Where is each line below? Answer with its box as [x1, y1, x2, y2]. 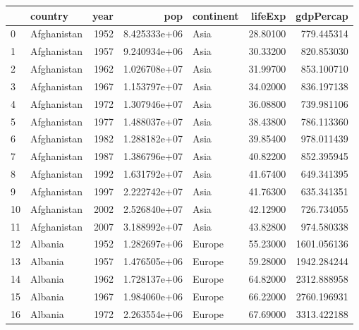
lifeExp [251, 8, 286, 23]
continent [192, 8, 239, 23]
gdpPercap [296, 8, 348, 23]
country [30, 8, 69, 23]
